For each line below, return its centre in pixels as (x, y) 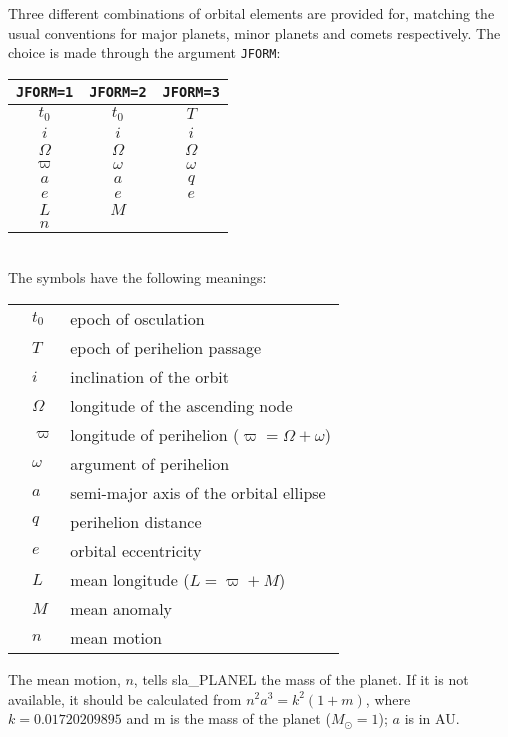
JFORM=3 (191, 91)
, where (388, 698)
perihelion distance (136, 521)
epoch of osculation (137, 318)
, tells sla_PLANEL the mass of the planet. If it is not (301, 678)
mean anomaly (121, 608)
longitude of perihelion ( (155, 434)
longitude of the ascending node (181, 405)
